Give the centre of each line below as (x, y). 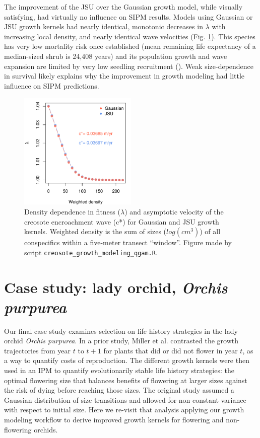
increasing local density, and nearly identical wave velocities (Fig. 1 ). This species (130, 36)
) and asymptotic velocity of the (174, 211)
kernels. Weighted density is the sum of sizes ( (95, 231)
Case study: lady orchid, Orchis (116, 287)
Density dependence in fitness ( (72, 211)
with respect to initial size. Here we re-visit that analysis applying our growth (124, 410)
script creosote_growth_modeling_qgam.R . (91, 252)
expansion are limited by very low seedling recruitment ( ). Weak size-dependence (129, 66)
